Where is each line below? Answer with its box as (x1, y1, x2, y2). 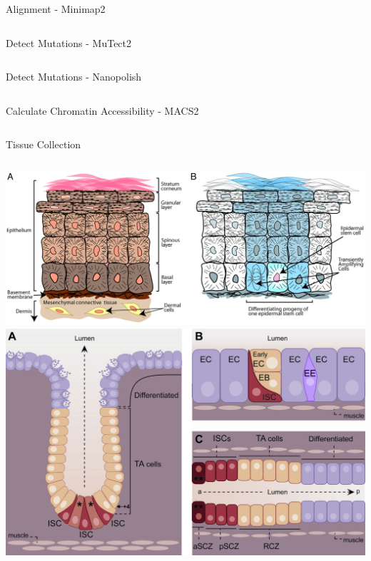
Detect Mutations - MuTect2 (6, 35, 132, 50)
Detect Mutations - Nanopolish (6, 69, 142, 84)
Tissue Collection (6, 137, 81, 152)
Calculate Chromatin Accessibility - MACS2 (6, 103, 199, 118)
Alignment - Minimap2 (6, 1, 106, 16)
